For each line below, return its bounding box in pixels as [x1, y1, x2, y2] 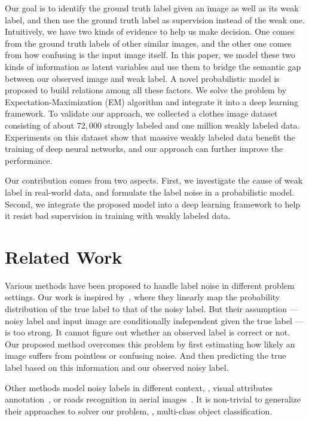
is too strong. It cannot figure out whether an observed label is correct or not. [5, 326, 290, 338]
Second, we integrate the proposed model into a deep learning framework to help [5, 197, 301, 210]
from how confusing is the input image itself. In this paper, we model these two [5, 48, 295, 61]
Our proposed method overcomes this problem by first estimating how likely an [5, 337, 295, 350]
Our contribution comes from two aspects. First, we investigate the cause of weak [5, 174, 303, 187]
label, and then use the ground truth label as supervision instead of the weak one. [5, 13, 305, 26]
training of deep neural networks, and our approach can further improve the [5, 142, 283, 155]
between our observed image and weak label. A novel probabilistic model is [5, 72, 280, 84]
